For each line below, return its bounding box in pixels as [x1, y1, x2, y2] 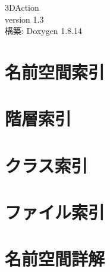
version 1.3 [5, 13, 44, 25]
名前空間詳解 [5, 246, 105, 271]
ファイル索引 [5, 200, 105, 224]
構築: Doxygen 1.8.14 [5, 24, 83, 37]
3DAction [5, 1, 39, 13]
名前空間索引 [5, 59, 105, 84]
